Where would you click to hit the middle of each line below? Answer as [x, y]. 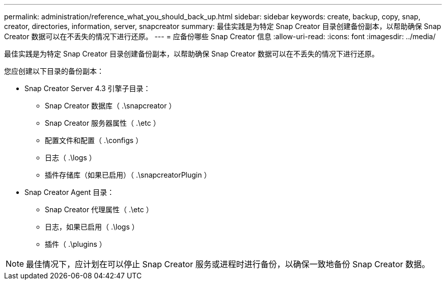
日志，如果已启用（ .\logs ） [92, 227]
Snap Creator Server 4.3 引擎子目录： [88, 88]
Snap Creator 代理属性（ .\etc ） [99, 209]
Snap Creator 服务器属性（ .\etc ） [103, 123]
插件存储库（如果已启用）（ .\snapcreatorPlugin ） [128, 175]
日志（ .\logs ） [71, 158]
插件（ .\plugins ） [76, 244]
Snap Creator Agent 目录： [69, 192]
